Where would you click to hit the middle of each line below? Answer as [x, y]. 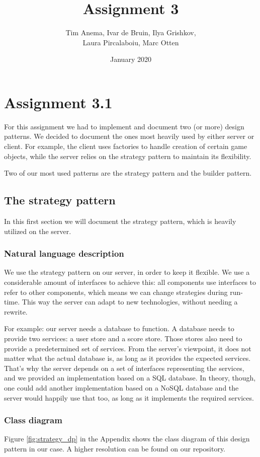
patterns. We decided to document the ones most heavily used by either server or [129, 136]
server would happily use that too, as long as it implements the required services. [129, 397]
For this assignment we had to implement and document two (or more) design [124, 126]
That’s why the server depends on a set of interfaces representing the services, [124, 368]
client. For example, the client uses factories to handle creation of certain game [126, 146]
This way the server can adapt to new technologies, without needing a [130, 302]
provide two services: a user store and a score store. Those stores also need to [123, 338]
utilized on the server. [38, 231]
